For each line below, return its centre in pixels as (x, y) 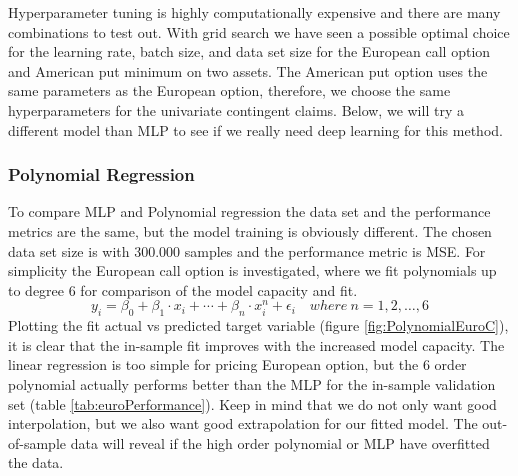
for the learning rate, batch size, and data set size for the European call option (249, 51)
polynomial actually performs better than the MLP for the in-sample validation (252, 384)
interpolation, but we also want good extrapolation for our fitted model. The (243, 423)
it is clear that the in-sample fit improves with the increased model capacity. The (256, 344)
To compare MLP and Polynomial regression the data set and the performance (249, 211)
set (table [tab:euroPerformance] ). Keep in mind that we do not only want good (252, 403)
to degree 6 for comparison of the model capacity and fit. (183, 289)
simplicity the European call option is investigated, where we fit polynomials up (252, 270)
